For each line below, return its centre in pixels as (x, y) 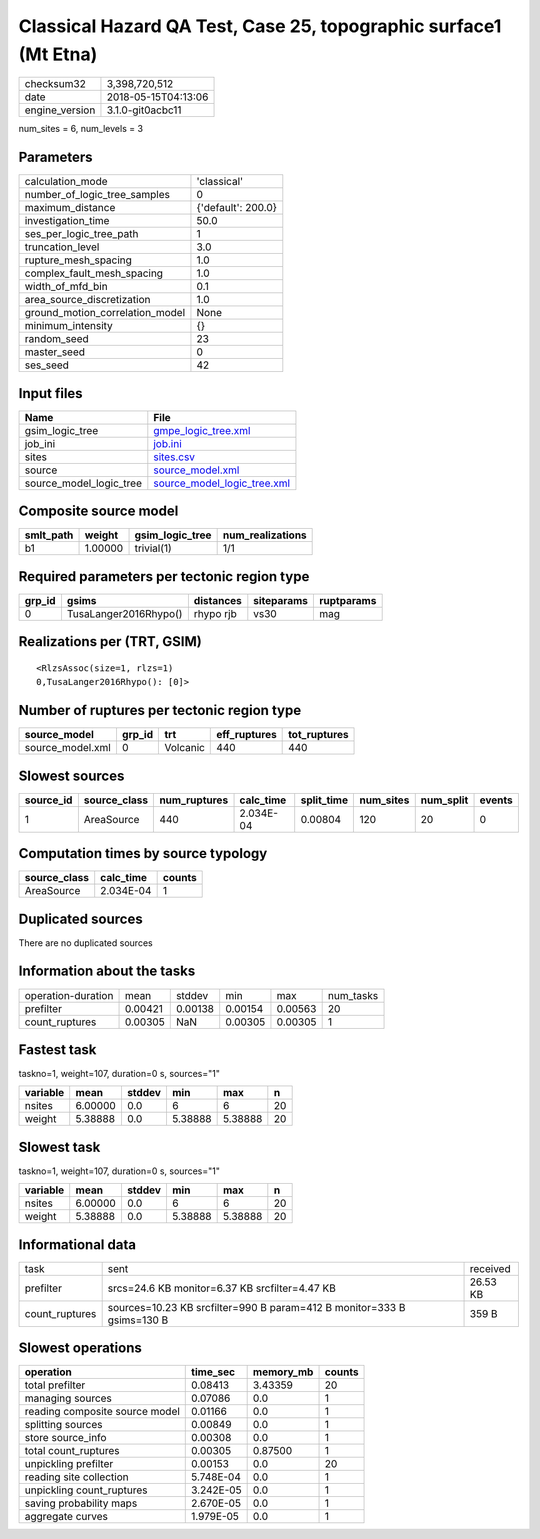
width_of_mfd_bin (66, 287)
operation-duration (69, 995)
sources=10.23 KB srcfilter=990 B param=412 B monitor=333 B (256, 1307)
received (490, 1268)
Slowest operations (80, 1348)
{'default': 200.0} (237, 208)
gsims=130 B (138, 1320)
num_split (444, 800)
